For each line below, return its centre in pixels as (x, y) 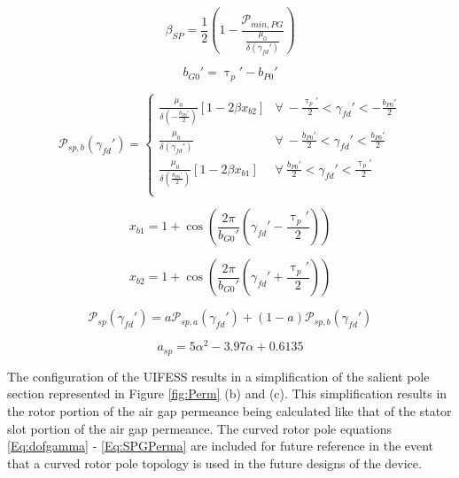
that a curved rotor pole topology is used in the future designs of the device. (214, 463)
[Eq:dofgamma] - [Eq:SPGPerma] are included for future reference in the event (221, 446)
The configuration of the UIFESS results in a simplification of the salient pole (218, 376)
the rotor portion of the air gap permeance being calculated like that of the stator (229, 410)
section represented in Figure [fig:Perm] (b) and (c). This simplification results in (227, 393)
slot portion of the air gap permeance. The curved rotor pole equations (200, 428)
